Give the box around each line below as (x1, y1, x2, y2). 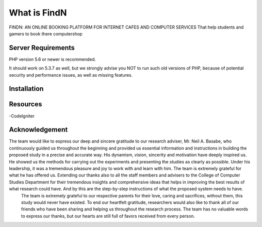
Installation (9, 85, 44, 93)
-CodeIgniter (9, 113, 35, 119)
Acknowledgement (9, 126, 68, 134)
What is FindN (9, 7, 67, 18)
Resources (9, 100, 42, 109)
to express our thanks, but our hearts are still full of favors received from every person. (21, 213, 195, 219)
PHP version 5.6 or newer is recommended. (9, 56, 96, 62)
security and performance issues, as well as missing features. (9, 72, 133, 78)
